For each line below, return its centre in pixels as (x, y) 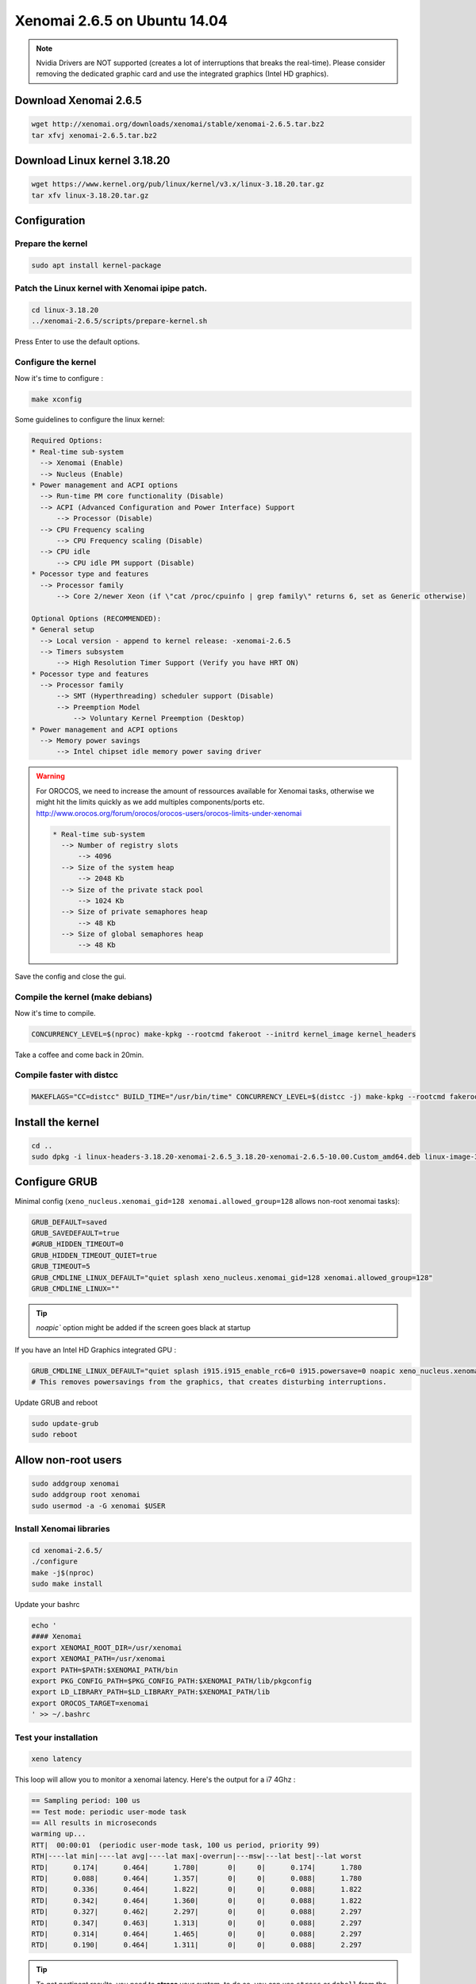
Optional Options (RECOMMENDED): (96, 618)
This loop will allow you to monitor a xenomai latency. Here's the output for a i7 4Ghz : (155, 1780)
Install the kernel (57, 1122)
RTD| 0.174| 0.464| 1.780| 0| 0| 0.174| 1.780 (197, 1867)
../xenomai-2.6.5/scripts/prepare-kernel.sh (119, 321)
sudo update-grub (65, 1424)
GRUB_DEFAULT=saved (69, 1222)
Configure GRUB (56, 1182)
